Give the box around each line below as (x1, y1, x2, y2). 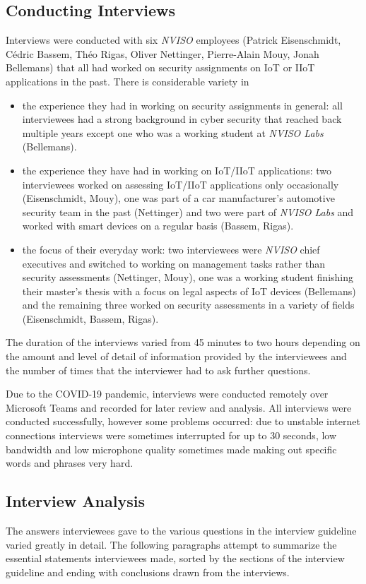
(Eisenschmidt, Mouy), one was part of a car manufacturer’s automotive (22, 191, 335, 205)
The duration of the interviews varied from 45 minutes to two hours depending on (6, 335, 360, 350)
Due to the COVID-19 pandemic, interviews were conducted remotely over (6, 386, 329, 401)
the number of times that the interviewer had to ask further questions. (6, 362, 311, 377)
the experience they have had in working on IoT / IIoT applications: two (22, 162, 332, 177)
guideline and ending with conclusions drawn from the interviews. (6, 564, 290, 579)
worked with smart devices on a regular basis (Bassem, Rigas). (22, 218, 294, 233)
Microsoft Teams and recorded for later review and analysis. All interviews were (6, 400, 352, 415)
